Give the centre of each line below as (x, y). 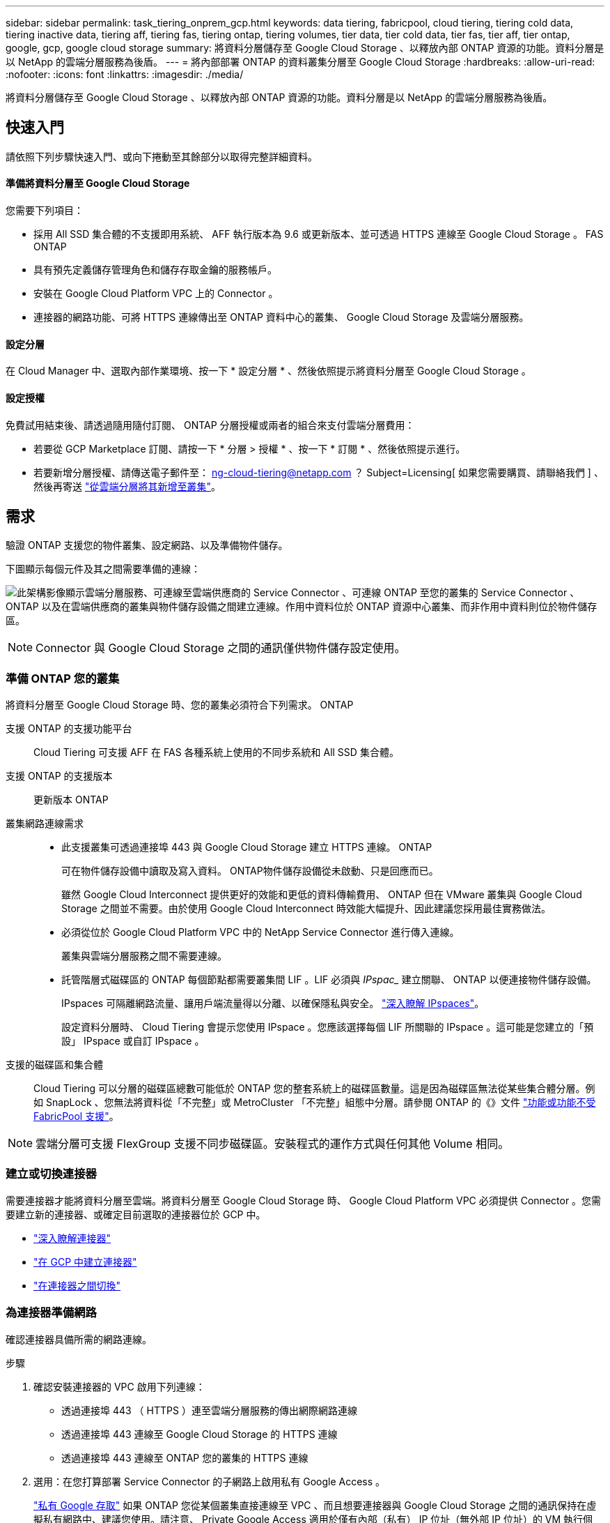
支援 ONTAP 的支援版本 (59, 776)
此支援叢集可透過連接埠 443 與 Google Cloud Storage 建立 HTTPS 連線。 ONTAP (247, 847)
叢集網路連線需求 (45, 824)
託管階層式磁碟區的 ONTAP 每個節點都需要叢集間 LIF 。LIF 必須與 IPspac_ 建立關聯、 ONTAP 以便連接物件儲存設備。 (329, 980)
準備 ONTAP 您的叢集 (63, 678)
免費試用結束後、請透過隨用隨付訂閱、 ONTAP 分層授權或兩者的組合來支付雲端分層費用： (210, 425)
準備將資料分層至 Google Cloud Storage (98, 183)
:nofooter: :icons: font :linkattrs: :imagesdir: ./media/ (125, 74)
